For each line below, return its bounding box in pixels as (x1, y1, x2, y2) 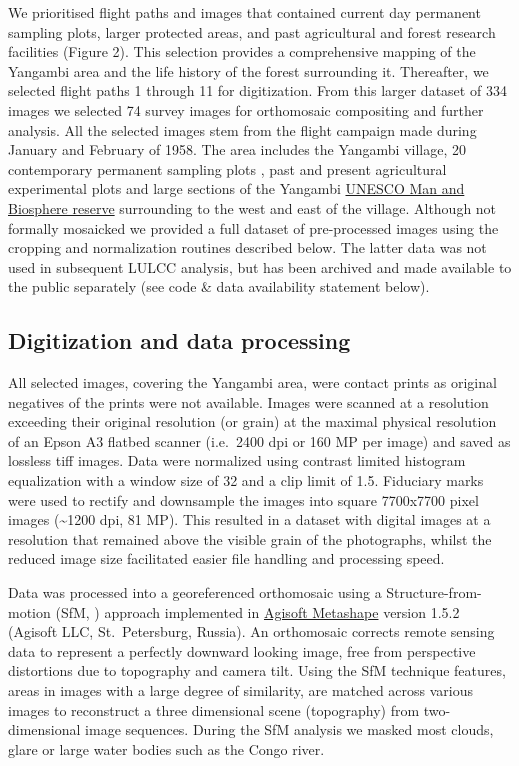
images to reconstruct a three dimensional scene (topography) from (8, 699, 420, 720)
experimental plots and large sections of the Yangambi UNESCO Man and (8, 178, 465, 199)
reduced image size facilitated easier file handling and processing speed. (8, 548, 445, 569)
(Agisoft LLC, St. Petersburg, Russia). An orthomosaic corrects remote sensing (8, 621, 495, 642)
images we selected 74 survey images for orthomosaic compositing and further (8, 99, 484, 120)
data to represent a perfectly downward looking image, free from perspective (8, 640, 476, 661)
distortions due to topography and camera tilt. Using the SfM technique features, (8, 660, 506, 681)
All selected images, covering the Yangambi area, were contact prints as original (8, 372, 497, 393)
